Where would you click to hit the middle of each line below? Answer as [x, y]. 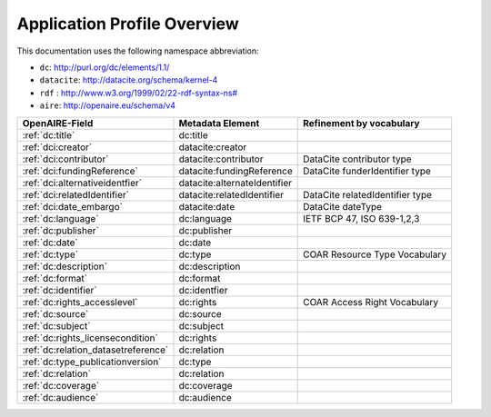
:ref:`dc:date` [50, 243]
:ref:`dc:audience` [60, 397]
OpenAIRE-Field [58, 123]
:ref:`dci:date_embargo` [72, 206]
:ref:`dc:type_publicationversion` [92, 362]
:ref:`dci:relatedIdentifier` [75, 194]
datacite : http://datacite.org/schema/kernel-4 [129, 80]
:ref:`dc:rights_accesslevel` [80, 302]
